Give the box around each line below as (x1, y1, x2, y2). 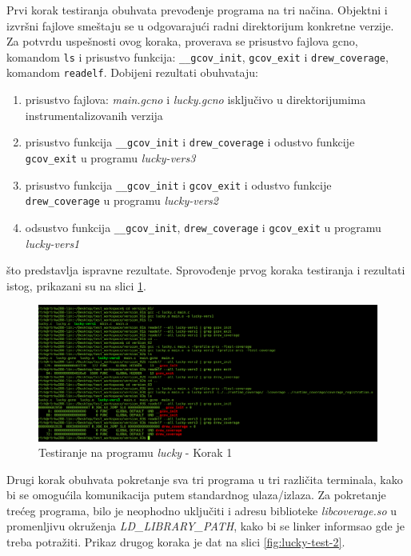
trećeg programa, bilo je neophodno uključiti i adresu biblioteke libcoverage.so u (6, 502, 397, 518)
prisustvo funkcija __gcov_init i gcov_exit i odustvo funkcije (25, 176, 332, 193)
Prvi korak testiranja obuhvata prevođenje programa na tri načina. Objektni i (6, 2, 388, 18)
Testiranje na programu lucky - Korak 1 (38, 444, 233, 461)
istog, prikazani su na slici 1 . (6, 277, 146, 294)
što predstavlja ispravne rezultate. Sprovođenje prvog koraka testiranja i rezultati (6, 262, 405, 278)
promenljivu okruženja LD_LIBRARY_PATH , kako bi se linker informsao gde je (6, 518, 405, 534)
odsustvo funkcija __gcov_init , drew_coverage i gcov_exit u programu (25, 218, 381, 235)
